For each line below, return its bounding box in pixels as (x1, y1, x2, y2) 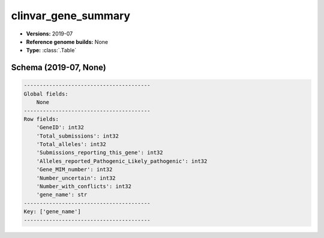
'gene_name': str (36, 191, 88, 198)
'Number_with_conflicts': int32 (36, 183, 132, 190)
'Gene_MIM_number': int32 (36, 166, 113, 173)
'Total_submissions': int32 (36, 132, 119, 139)
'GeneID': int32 (36, 124, 84, 131)
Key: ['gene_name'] (23, 208, 81, 215)
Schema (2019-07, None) (11, 63, 106, 73)
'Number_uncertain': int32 (36, 174, 116, 182)
